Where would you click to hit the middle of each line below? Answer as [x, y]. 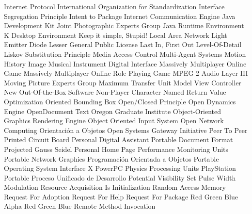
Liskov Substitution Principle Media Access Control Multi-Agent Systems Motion [125, 54]
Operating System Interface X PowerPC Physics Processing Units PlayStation [120, 168]
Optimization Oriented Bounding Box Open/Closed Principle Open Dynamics [120, 101]
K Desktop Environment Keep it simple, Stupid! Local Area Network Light [116, 35]
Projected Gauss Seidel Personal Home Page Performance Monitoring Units [116, 149]
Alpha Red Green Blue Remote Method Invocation [80, 206]
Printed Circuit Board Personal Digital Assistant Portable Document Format [118, 140]
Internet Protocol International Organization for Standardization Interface [114, 6]
